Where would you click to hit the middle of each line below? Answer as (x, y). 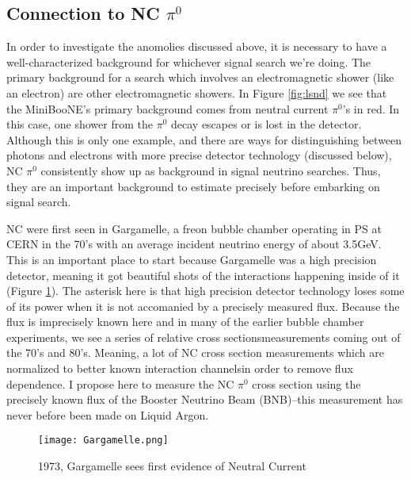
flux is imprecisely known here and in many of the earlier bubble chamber (185, 322)
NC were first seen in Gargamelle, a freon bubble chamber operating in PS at (194, 228)
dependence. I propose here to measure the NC (120, 383)
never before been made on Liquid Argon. (108, 414)
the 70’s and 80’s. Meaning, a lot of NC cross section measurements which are (195, 353)
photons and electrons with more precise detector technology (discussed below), (199, 155)
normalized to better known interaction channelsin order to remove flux (180, 368)
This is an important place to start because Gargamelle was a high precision (192, 259)
